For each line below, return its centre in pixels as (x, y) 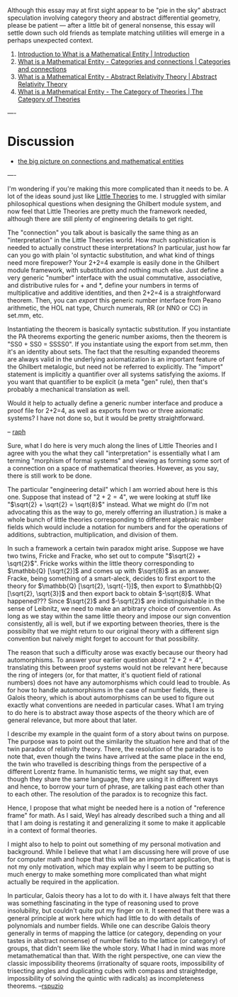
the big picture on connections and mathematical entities (101, 161)
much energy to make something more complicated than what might (107, 874)
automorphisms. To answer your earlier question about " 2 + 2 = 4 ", (105, 660)
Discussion (41, 142)
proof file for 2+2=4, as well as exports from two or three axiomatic (106, 410)
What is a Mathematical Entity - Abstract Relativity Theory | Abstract (117, 77)
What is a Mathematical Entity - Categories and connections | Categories (124, 62)
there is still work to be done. (50, 475)
